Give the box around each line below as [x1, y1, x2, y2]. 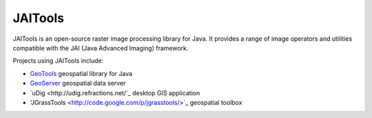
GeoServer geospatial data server [30, 79, 126, 88]
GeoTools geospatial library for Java [30, 69, 133, 77]
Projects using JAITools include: [12, 57, 104, 65]
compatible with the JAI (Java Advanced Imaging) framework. [12, 43, 189, 52]
